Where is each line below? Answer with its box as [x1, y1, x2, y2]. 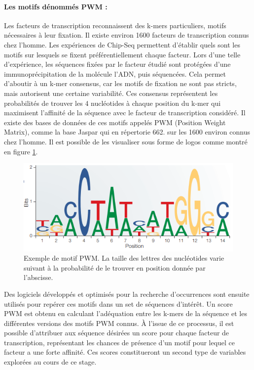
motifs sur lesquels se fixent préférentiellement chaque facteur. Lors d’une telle [4, 49, 241, 59]
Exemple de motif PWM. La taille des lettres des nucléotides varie [24, 253, 224, 263]
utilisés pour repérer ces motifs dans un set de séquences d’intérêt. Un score [4, 298, 233, 309]
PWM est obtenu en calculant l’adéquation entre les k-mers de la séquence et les [4, 308, 247, 319]
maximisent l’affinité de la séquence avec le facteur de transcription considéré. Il [4, 107, 246, 118]
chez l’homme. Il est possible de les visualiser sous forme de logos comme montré [4, 136, 248, 146]
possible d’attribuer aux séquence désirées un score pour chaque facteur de [4, 327, 229, 338]
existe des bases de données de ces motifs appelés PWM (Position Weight [4, 117, 226, 127]
